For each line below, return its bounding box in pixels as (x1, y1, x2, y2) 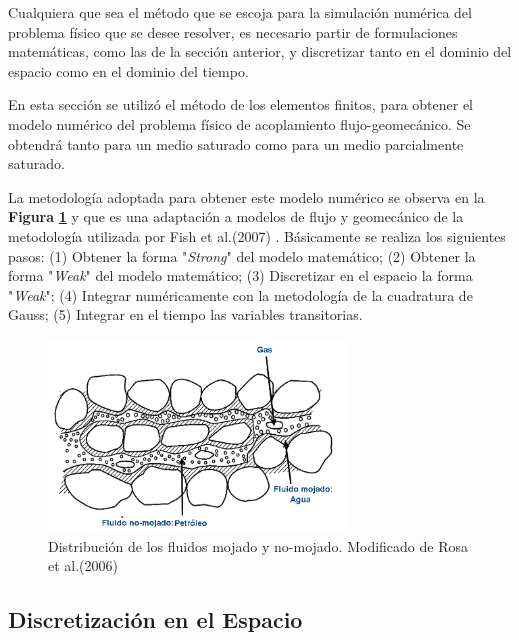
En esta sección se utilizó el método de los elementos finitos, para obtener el (8, 94, 473, 115)
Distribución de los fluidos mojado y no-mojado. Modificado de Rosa (48, 535, 468, 556)
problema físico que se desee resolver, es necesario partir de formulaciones (8, 21, 458, 42)
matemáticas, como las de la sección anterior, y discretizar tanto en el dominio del (8, 41, 512, 62)
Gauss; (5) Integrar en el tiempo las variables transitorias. (8, 304, 363, 325)
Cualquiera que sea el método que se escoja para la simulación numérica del (8, 2, 472, 22)
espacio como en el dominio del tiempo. (8, 60, 249, 81)
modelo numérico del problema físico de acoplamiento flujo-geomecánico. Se (8, 113, 471, 134)
